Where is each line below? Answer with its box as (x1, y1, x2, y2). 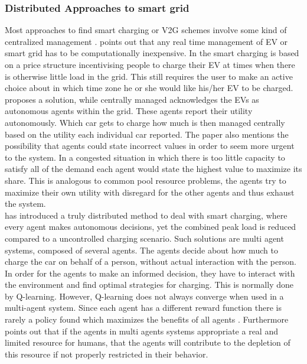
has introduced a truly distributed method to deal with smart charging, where (5, 209, 288, 221)
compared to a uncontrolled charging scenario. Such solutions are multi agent (5, 232, 284, 244)
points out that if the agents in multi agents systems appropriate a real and (5, 324, 278, 337)
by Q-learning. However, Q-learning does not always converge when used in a (5, 290, 284, 302)
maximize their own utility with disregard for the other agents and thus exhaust (5, 186, 295, 198)
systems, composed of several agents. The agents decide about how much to (5, 243, 278, 256)
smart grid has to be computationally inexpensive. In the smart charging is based (5, 47, 299, 59)
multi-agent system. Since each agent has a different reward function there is (5, 301, 282, 314)
